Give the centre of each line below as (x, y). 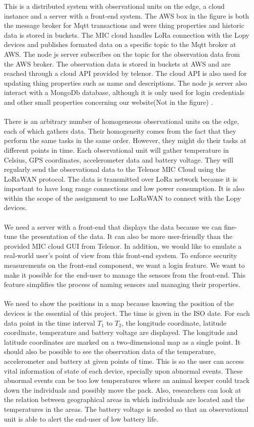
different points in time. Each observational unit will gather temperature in (116, 150)
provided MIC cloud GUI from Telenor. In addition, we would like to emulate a (123, 246)
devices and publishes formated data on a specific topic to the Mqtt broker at (120, 44)
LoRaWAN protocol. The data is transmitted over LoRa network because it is (121, 178)
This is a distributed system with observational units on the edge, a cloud (114, 6)
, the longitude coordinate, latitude (174, 322)
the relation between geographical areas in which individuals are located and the (124, 399)
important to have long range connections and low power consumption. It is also (124, 188)
